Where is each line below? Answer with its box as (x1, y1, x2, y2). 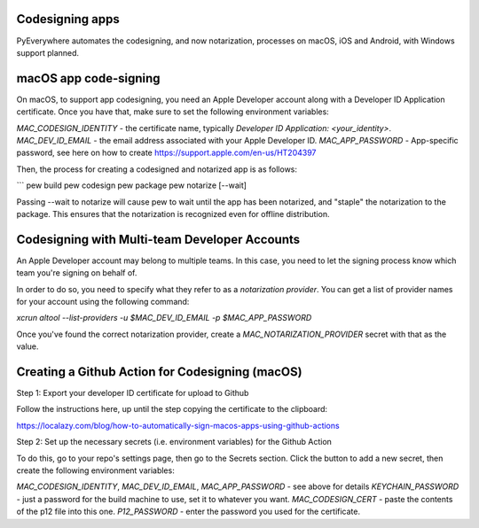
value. (16, 341, 39, 352)
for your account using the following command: (16, 297, 190, 307)
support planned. (16, 47, 80, 58)
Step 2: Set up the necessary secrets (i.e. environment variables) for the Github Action (16, 437, 333, 447)
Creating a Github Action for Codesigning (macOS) (16, 364, 302, 379)
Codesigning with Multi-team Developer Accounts (16, 231, 301, 247)
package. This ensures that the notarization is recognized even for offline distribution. (16, 208, 330, 219)
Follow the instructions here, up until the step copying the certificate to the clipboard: (16, 404, 328, 415)
